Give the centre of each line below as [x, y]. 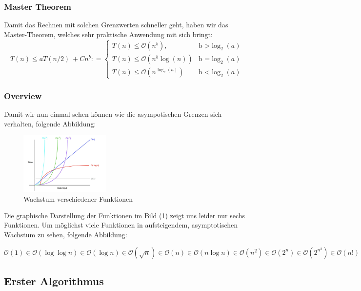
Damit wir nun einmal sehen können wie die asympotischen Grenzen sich [113, 114]
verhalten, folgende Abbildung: [50, 123]
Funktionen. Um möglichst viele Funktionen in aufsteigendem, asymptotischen [121, 225]
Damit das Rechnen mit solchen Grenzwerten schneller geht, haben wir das [116, 25]
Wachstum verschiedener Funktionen [78, 199]
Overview [23, 95]
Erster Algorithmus [54, 281]
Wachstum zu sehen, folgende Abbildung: [66, 235]
